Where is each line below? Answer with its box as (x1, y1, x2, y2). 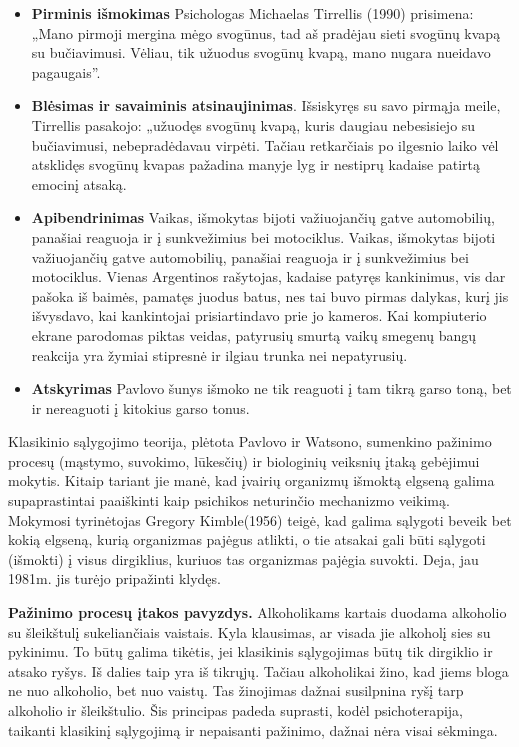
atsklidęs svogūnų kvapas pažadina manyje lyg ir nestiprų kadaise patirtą (31, 154, 481, 175)
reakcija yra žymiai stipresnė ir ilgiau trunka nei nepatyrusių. (31, 344, 408, 365)
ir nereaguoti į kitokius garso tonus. (31, 397, 250, 418)
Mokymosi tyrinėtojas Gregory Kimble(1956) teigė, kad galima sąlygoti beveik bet (8, 509, 512, 530)
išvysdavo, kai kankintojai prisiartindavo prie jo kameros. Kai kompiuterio (31, 305, 487, 326)
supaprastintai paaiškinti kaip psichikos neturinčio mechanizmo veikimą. (8, 490, 450, 511)
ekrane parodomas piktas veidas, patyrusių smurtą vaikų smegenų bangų (31, 324, 477, 345)
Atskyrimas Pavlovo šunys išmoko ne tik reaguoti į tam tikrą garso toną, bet (31, 378, 512, 399)
